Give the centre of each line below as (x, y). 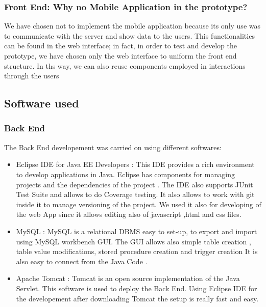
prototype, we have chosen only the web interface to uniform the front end (120, 55)
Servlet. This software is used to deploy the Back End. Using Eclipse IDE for (137, 288)
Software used (42, 103)
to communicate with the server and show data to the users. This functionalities (129, 35)
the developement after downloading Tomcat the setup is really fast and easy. (137, 298)
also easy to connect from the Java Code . (82, 261)
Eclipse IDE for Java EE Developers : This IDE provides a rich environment (135, 164)
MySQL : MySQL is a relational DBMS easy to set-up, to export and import (137, 231)
